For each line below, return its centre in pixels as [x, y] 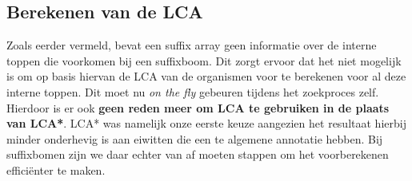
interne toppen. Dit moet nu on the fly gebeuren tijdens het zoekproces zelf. [193, 91]
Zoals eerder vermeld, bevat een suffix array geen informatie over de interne [192, 45]
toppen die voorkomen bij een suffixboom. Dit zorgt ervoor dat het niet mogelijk [204, 60]
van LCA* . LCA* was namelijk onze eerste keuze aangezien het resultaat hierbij [206, 123]
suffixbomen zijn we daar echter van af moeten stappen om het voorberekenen [198, 154]
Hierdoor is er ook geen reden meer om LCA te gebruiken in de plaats [198, 107]
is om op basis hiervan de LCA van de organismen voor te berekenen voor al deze [206, 76]
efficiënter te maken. [56, 169]
